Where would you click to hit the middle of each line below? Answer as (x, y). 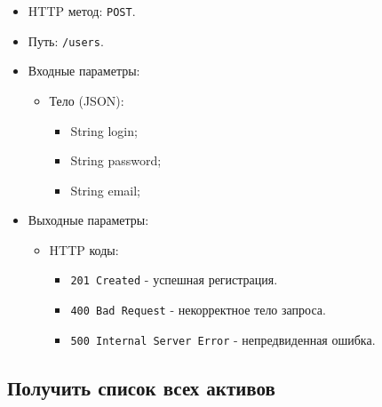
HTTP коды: (84, 249)
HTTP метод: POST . (82, 11)
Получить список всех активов (141, 387)
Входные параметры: (84, 71)
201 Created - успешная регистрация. (174, 279)
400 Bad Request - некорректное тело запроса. (198, 310)
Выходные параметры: (88, 220)
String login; (104, 130)
